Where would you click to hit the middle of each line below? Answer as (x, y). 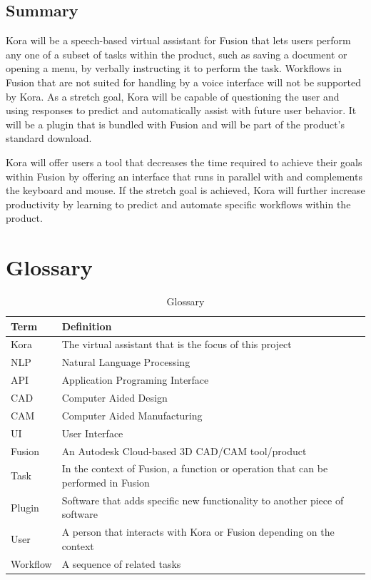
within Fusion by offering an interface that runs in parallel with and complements (184, 176)
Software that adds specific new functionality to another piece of (203, 500)
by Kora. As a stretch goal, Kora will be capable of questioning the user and (173, 96)
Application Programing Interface (135, 380)
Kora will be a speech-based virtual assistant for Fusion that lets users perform (178, 40)
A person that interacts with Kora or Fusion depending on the (198, 532)
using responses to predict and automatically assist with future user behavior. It (181, 110)
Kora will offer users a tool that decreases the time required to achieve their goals (184, 162)
